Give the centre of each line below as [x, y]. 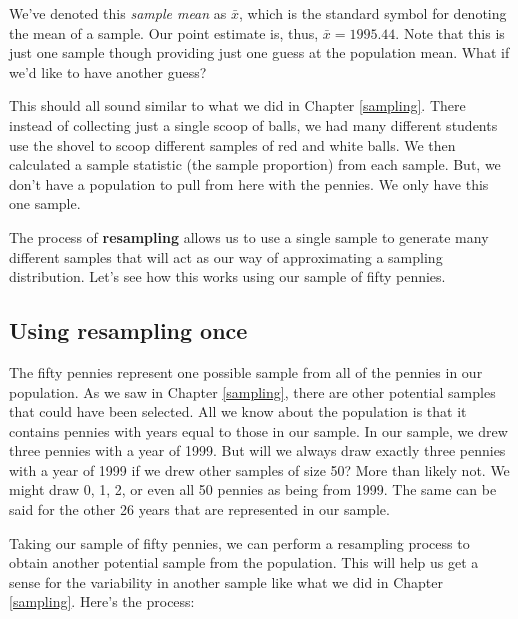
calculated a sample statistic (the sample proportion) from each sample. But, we [255, 164]
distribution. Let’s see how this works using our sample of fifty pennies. [227, 276]
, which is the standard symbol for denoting [373, 13]
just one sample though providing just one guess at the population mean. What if [259, 52]
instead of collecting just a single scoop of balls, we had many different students [253, 124]
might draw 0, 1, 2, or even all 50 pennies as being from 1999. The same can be [253, 489]
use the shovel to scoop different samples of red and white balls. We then [232, 144]
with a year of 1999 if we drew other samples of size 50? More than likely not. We [259, 469]
